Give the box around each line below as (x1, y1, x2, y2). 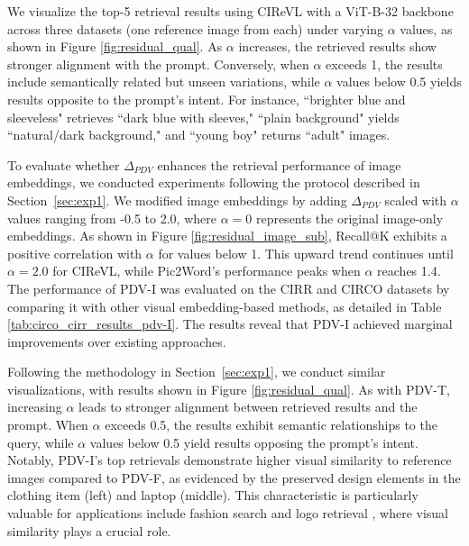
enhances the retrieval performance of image (157, 155, 401, 174)
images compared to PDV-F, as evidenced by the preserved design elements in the (7, 468, 461, 487)
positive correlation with (7, 243, 143, 262)
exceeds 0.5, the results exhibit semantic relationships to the (105, 415, 437, 434)
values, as (400, 19, 453, 38)
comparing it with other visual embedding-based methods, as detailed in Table (7, 296, 442, 315)
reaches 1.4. (377, 261, 441, 280)
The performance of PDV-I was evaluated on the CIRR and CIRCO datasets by (7, 278, 450, 297)
